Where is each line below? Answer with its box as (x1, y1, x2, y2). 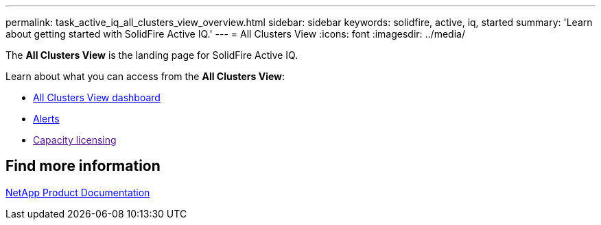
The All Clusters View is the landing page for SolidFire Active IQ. (5, 49, 298, 61)
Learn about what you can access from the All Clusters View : (5, 70, 285, 82)
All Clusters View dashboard (33, 92, 161, 103)
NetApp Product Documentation (5, 186, 150, 198)
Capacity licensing (33, 134, 117, 146)
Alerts (33, 113, 60, 124)
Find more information (5, 157, 161, 175)
